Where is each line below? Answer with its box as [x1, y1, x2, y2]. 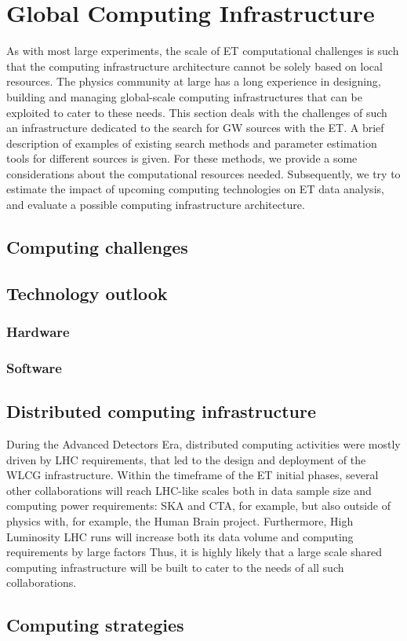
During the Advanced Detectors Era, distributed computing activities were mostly [6, 436, 401, 452]
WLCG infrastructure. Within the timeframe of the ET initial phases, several [6, 467, 379, 483]
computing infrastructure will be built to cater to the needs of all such [6, 559, 344, 575]
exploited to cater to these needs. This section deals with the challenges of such [6, 104, 387, 120]
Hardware [6, 322, 70, 342]
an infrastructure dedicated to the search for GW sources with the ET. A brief [6, 119, 384, 136]
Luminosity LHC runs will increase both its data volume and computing [6, 528, 354, 544]
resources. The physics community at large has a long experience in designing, [6, 73, 381, 90]
